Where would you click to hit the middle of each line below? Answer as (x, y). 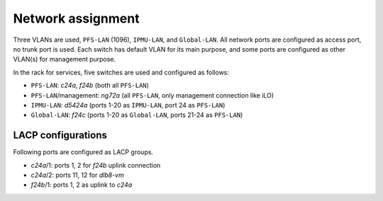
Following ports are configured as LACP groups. (83, 152)
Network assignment (76, 18)
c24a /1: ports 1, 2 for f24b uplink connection (96, 165)
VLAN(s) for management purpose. (65, 59)
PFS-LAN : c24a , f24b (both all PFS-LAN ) (90, 86)
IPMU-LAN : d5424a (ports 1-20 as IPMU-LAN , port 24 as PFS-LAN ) (128, 105)
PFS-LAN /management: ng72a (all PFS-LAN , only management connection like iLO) (152, 95)
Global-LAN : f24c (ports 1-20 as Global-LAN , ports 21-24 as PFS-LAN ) (137, 115)
